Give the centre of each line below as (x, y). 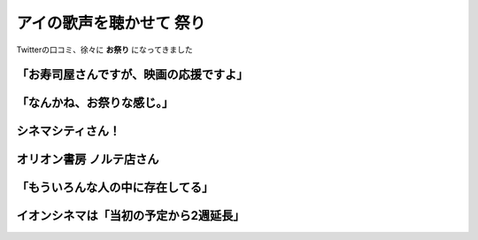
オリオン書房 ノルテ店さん (88, 159)
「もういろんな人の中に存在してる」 (115, 187)
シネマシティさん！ (69, 132)
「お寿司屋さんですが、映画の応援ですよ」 (132, 75)
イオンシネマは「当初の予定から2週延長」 (131, 216)
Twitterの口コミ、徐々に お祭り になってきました (105, 50)
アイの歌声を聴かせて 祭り (111, 23)
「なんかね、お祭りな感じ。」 (95, 103)
